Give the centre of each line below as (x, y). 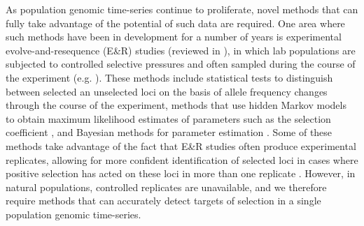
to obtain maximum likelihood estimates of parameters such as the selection (168, 118)
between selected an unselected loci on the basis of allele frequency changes (167, 91)
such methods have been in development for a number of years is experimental (174, 37)
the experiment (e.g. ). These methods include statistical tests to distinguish (169, 77)
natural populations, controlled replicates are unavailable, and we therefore (166, 187)
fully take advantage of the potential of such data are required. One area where (175, 23)
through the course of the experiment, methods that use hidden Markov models (176, 105)
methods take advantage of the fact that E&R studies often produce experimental (181, 145)
